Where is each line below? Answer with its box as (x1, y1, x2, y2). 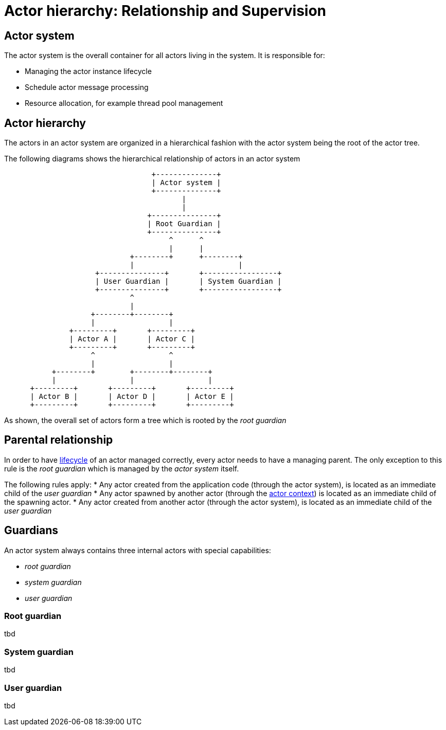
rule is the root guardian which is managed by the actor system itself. (4, 464, 239, 473)
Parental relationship (4, 433, 113, 447)
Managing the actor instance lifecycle (25, 67, 152, 76)
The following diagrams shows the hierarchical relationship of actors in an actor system (4, 154, 300, 163)
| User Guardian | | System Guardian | (95, 277, 282, 286)
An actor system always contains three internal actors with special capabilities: (4, 545, 271, 555)
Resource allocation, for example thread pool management (25, 99, 223, 108)
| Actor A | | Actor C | (69, 335, 195, 343)
